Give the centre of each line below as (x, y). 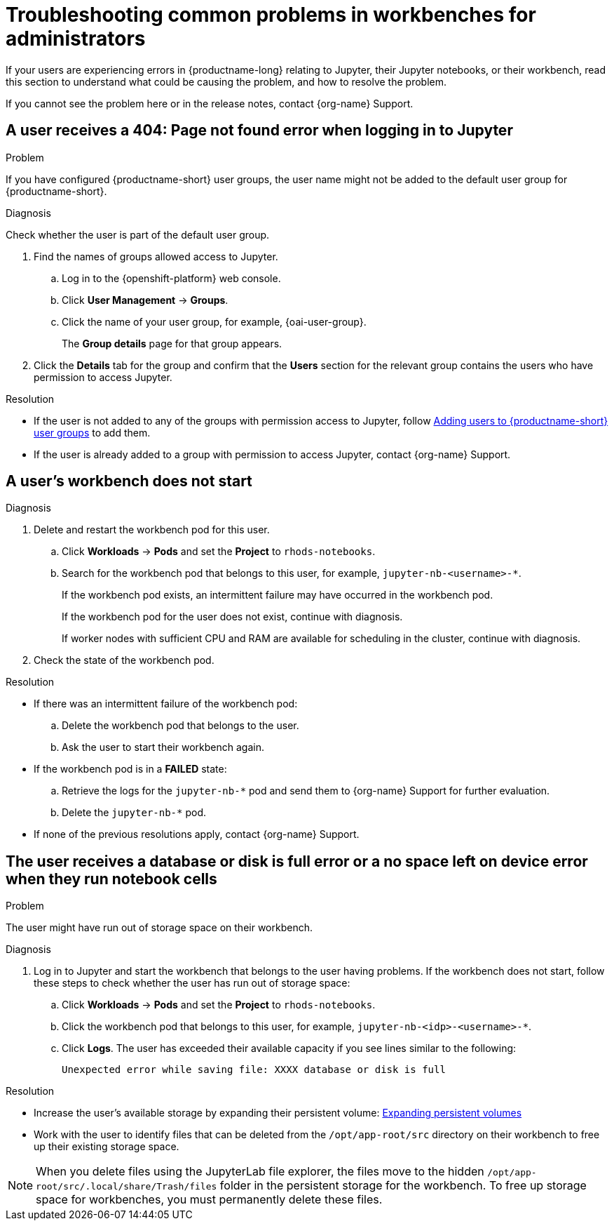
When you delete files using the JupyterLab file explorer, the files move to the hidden (260, 1172)
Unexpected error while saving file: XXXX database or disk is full (254, 1070)
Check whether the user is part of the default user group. (138, 234)
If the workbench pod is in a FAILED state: (130, 769)
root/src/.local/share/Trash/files (127, 1187)
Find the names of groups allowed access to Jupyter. (156, 256)
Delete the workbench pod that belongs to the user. (180, 726)
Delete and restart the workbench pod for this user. (152, 530)
